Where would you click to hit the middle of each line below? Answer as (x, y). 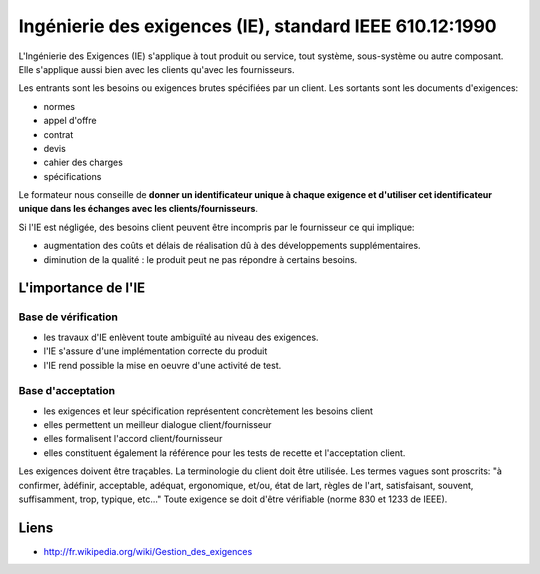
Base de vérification (68, 317)
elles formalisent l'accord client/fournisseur (133, 439)
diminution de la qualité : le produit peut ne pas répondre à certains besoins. (200, 259)
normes (59, 106)
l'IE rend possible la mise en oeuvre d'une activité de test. (162, 365)
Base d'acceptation (66, 391)
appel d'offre (70, 121)
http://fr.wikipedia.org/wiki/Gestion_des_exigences (148, 551)
